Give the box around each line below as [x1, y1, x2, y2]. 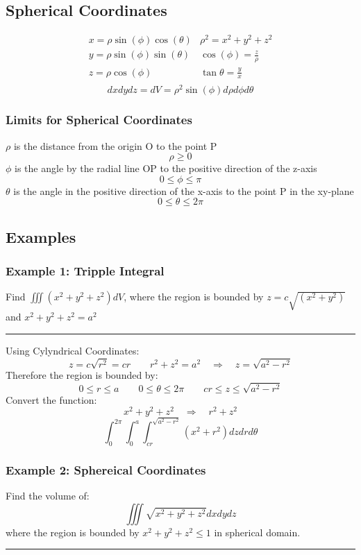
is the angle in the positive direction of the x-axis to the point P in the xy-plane [13, 183, 354, 198]
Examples [6, 225, 76, 247]
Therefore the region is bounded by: [6, 367, 158, 382]
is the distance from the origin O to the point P [13, 138, 217, 153]
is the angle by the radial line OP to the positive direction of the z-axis [15, 161, 317, 176]
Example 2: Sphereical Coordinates [6, 461, 206, 478]
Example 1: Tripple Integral [6, 262, 165, 280]
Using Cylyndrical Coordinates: [6, 343, 140, 357]
